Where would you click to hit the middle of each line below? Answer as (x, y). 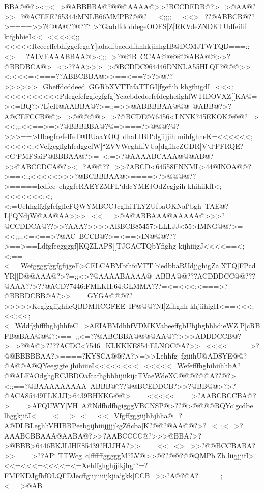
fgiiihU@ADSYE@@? (214, 355)
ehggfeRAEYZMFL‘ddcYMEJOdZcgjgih (122, 186)
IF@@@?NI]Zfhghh (158, 305)
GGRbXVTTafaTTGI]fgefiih (134, 86)
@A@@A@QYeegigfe (36, 365)
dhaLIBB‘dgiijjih (149, 136)
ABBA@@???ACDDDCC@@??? (205, 276)
